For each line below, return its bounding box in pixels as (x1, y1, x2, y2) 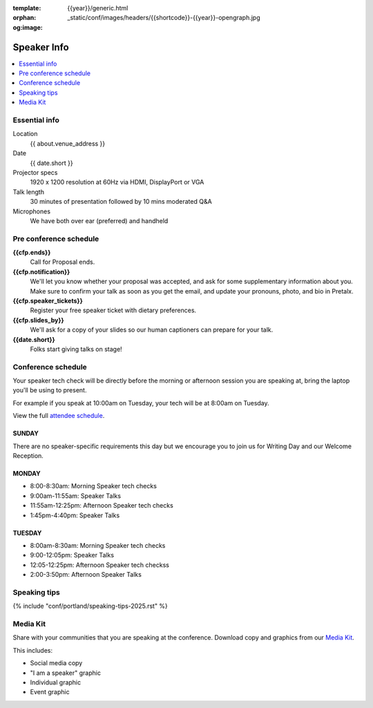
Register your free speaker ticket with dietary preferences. (30, 306, 197, 314)
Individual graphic (30, 678, 82, 687)
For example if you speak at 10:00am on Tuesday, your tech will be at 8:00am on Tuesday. (12, 399, 269, 407)
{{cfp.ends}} (12, 249, 51, 257)
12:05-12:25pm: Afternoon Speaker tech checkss (30, 560, 169, 569)
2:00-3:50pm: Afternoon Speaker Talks (30, 571, 142, 579)
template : (12, 4, 41, 12)
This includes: (12, 646, 53, 654)
